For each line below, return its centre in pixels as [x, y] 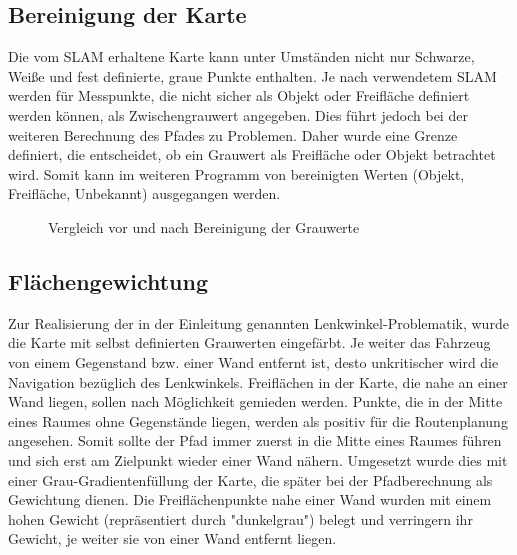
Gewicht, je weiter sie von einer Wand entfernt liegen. [172, 538]
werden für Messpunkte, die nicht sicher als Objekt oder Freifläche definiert [239, 95]
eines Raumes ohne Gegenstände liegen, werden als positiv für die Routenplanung [258, 420]
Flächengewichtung [108, 280]
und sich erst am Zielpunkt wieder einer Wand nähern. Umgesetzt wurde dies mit [258, 459]
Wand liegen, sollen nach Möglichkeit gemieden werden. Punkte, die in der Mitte [255, 401]
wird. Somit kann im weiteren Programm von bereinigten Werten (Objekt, [236, 173]
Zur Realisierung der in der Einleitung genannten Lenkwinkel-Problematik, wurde [258, 322]
